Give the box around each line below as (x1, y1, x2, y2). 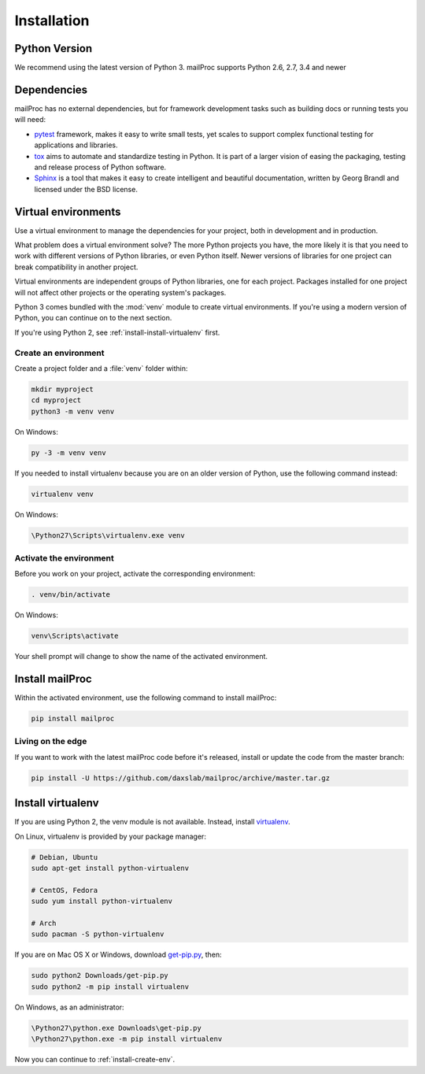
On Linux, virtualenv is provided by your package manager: (14, 831, 206, 841)
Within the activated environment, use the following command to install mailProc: (14, 693, 277, 702)
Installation (14, 12, 90, 29)
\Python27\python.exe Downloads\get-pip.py (31, 1024, 202, 1032)
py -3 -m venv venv (31, 448, 106, 457)
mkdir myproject (31, 384, 94, 394)
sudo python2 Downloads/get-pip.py (31, 971, 168, 980)
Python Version (14, 42, 93, 55)
